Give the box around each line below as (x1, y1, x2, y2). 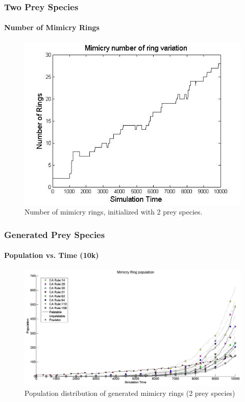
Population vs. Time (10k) (4, 250, 99, 261)
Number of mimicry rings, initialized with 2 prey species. (24, 206, 203, 217)
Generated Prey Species (4, 228, 105, 241)
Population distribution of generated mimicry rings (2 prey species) (24, 387, 235, 398)
